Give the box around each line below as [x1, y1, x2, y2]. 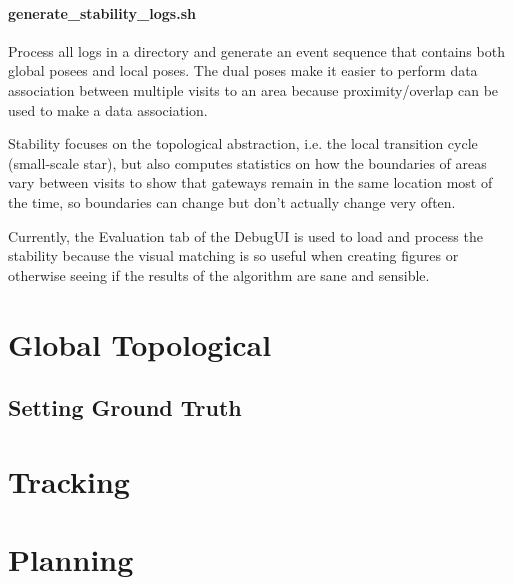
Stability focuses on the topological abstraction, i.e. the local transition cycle [8, 133, 478, 154]
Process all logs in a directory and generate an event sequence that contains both [8, 40, 505, 61]
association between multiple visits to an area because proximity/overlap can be [8, 79, 499, 100]
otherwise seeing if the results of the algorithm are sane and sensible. [8, 264, 430, 285]
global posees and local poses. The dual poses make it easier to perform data [8, 60, 478, 81]
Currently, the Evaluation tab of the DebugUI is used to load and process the [8, 225, 483, 246]
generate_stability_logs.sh [8, 2, 196, 23]
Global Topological [8, 323, 272, 364]
